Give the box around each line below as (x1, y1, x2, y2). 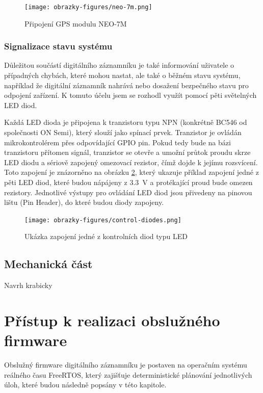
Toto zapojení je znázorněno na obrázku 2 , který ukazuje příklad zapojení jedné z (4, 167, 259, 177)
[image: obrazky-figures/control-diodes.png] (24, 216, 181, 224)
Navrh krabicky (4, 280, 52, 291)
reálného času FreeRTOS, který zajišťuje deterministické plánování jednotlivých (4, 369, 252, 380)
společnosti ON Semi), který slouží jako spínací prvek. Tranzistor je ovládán (4, 127, 242, 138)
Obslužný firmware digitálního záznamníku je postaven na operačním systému (4, 359, 247, 370)
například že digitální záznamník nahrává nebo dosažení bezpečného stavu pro (4, 80, 249, 90)
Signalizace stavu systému (4, 40, 113, 53)
